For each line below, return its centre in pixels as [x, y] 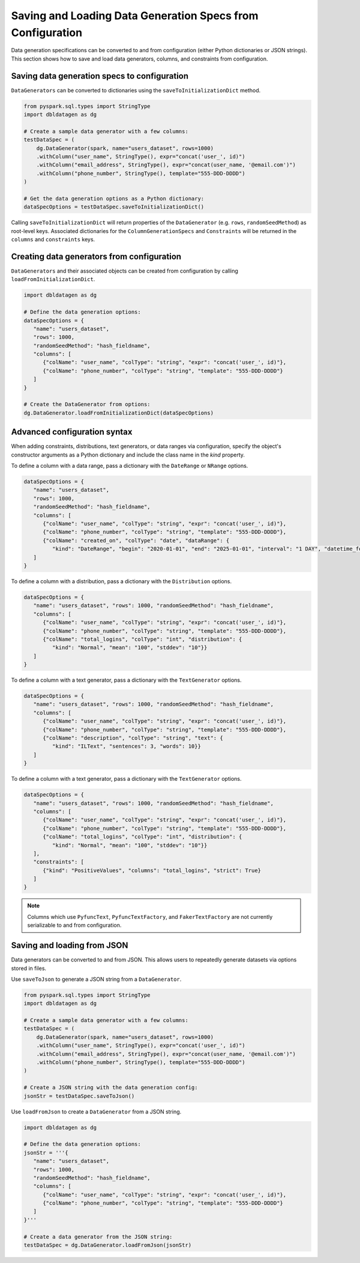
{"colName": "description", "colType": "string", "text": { [133, 738]
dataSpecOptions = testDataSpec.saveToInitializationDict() [114, 207]
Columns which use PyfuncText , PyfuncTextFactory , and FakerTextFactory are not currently [150, 916]
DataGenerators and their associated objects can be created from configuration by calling [124, 271]
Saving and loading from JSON [70, 946]
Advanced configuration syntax [72, 432]
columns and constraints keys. [53, 240]
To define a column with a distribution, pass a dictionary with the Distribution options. [121, 581]
